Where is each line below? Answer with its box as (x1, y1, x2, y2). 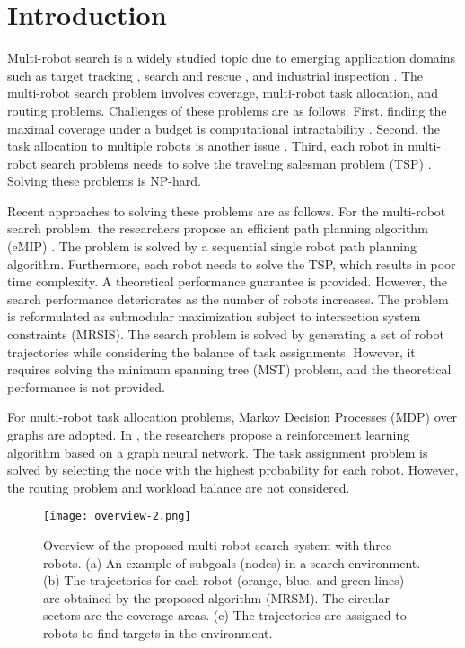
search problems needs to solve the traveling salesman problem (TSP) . (40, 153, 432, 172)
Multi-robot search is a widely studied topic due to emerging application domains (7, 48, 455, 67)
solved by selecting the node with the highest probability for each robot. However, (7, 460, 459, 479)
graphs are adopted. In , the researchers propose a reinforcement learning (7, 425, 410, 443)
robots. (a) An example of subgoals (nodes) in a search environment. (43, 553, 421, 572)
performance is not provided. (7, 377, 165, 396)
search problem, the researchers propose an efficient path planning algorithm (7, 219, 428, 238)
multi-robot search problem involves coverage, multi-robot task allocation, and (7, 83, 438, 102)
